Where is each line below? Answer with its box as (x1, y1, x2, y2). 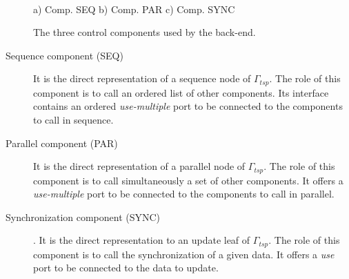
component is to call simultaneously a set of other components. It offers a (33, 173, 343, 187)
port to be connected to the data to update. (33, 260, 219, 275)
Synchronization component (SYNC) (6, 209, 161, 224)
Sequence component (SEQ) (6, 48, 123, 62)
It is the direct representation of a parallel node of (33, 159, 246, 173)
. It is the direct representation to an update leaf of (33, 233, 250, 247)
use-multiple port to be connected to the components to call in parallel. (33, 186, 335, 201)
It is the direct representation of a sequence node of (33, 71, 251, 86)
